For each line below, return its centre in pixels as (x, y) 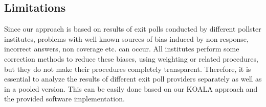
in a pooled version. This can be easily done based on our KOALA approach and (131, 88)
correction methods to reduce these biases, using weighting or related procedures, (131, 58)
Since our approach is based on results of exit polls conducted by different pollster (133, 29)
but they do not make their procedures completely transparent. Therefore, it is (128, 69)
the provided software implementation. (64, 99)
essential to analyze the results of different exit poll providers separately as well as (133, 79)
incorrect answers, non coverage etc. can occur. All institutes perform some (122, 49)
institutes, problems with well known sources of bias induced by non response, (126, 38)
